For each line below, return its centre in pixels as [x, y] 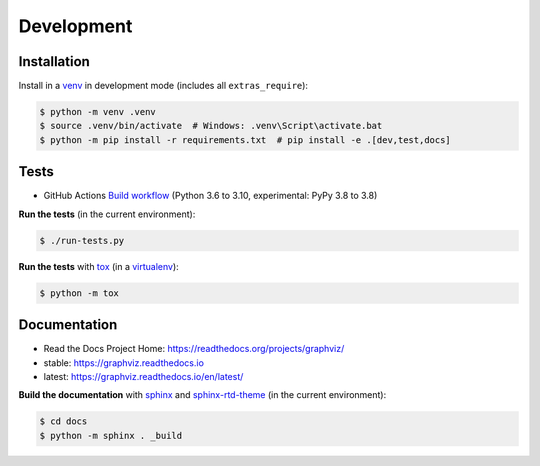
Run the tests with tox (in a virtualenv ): [98, 266]
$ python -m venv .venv [98, 112]
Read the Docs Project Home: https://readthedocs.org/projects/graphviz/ [194, 349]
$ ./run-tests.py [82, 240]
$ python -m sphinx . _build [111, 435]
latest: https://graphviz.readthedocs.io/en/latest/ [143, 376]
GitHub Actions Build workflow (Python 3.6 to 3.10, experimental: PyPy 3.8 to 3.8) [210, 196]
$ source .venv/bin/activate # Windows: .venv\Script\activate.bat [211, 126]
